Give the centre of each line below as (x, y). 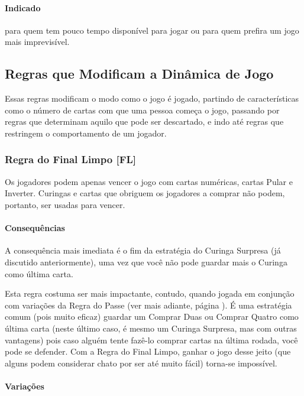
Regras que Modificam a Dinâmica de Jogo (139, 74)
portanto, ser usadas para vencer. (65, 204)
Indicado (23, 7)
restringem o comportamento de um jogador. (86, 133)
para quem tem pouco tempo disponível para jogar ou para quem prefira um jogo (152, 30)
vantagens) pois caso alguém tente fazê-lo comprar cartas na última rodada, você (151, 340)
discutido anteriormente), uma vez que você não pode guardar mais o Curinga (146, 262)
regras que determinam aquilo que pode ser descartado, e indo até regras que (144, 121)
